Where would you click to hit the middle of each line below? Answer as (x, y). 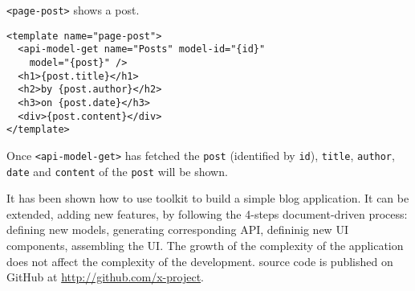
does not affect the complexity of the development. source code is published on (200, 261)
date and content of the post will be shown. (117, 171)
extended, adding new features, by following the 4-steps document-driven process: (207, 213)
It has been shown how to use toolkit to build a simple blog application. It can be (208, 198)
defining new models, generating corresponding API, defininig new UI (177, 230)
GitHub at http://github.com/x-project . (105, 277)
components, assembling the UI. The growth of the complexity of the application (205, 245)
